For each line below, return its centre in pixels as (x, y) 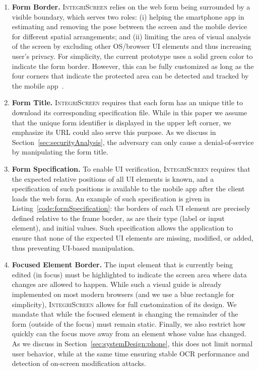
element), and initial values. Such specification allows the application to (122, 228)
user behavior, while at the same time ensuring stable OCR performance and (131, 353)
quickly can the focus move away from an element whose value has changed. (129, 334)
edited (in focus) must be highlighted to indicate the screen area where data (129, 274)
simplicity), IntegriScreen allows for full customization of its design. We (124, 304)
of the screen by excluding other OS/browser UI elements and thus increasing (132, 46)
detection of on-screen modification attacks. (79, 363)
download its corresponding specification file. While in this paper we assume (130, 112)
